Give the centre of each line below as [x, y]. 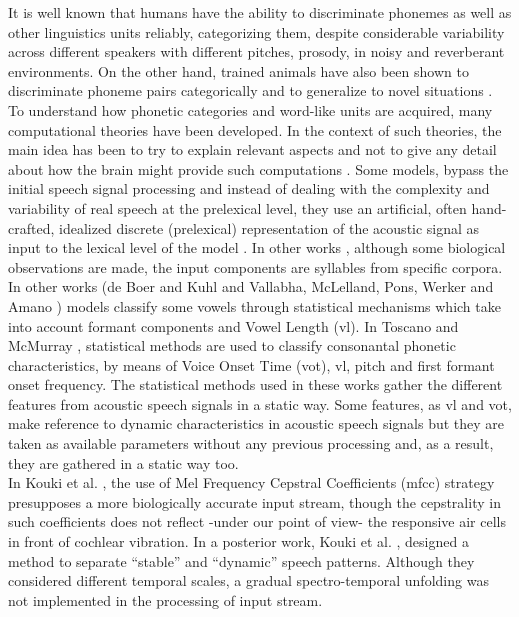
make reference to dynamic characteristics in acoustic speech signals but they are [256, 423]
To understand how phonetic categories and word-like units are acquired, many [250, 109]
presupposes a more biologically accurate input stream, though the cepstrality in [254, 501]
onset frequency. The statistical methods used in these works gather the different [255, 384]
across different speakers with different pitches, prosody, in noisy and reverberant [256, 51]
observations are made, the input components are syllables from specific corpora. [255, 266]
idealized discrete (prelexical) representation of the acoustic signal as [269, 227]
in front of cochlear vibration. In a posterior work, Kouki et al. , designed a [238, 541]
